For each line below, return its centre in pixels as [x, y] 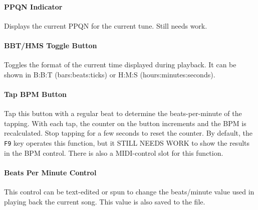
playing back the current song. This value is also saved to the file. [105, 201]
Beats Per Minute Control [50, 172]
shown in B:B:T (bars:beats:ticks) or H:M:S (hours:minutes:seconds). [110, 74]
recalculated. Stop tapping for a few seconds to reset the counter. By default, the [128, 133]
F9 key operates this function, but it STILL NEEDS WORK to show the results [127, 142]
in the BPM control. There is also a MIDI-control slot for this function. [114, 152]
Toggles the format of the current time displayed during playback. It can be [120, 65]
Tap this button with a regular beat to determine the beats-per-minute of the [123, 113]
